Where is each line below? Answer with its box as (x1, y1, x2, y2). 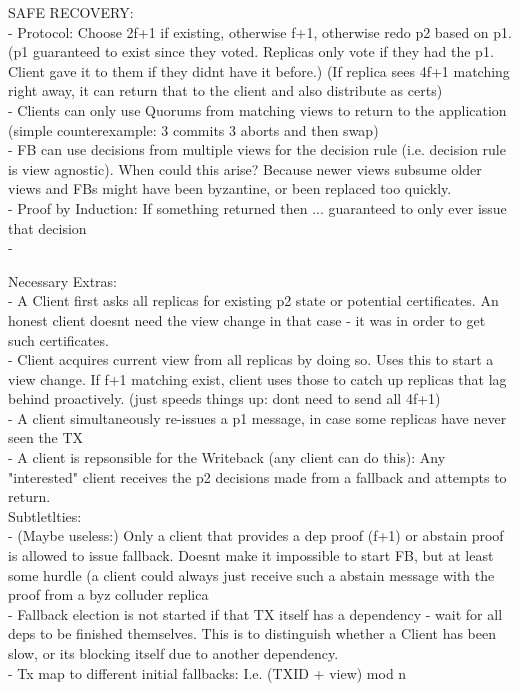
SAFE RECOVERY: (8, 2, 134, 22)
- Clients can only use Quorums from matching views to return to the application (8, 99, 507, 120)
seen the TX (8, 427, 84, 448)
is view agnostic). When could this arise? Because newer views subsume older (8, 158, 482, 179)
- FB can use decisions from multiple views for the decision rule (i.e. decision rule (8, 139, 506, 160)
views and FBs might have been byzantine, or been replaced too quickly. (8, 178, 452, 199)
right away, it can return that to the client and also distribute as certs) (8, 80, 443, 101)
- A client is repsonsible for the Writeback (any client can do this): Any (8, 447, 446, 468)
